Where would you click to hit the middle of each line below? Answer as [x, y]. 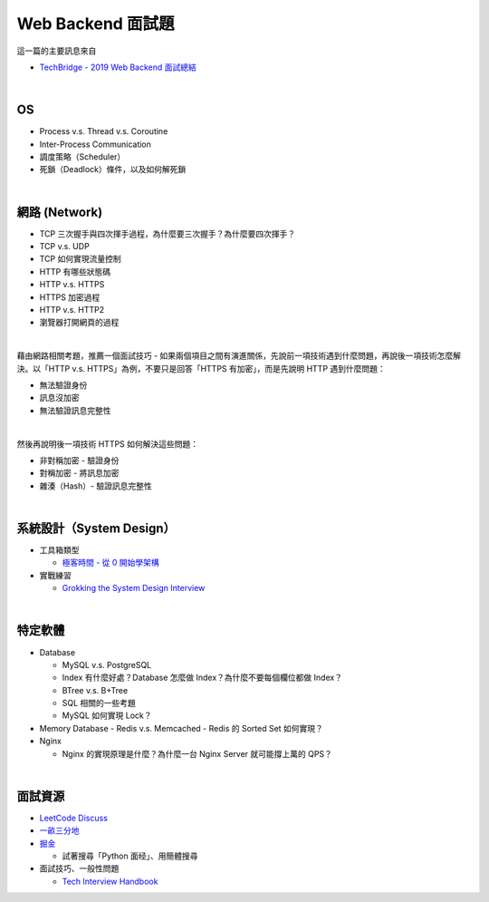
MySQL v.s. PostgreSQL [107, 664]
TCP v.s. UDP [64, 247]
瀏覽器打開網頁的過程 [79, 323]
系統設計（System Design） [96, 528]
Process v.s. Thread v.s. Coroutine [104, 131]
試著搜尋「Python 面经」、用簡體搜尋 [130, 856]
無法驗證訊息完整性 [75, 410]
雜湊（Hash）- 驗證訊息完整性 [96, 486]
